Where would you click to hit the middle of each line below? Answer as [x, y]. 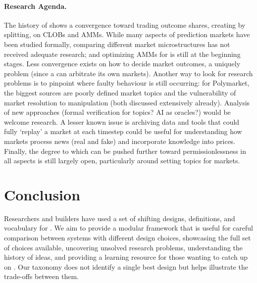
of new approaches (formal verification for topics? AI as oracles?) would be [117, 112]
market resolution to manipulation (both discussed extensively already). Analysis [127, 102]
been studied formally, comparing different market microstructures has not [117, 44]
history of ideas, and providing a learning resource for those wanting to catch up [126, 257]
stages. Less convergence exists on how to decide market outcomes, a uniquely [122, 64]
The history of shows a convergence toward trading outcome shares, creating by [125, 24]
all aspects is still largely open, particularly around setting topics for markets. [122, 161]
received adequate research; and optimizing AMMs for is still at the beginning [122, 54]
